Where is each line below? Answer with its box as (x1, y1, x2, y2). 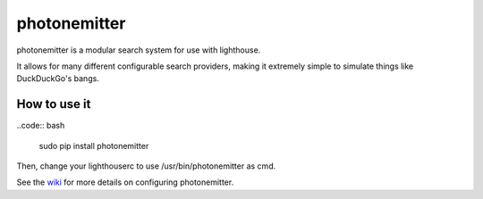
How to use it (16, 96, 91, 112)
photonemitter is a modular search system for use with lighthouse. (16, 45, 261, 55)
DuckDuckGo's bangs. (16, 73, 100, 84)
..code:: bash (16, 120, 65, 131)
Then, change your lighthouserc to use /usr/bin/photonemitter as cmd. (16, 161, 276, 171)
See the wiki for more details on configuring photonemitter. (16, 177, 234, 187)
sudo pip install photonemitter (38, 140, 149, 151)
